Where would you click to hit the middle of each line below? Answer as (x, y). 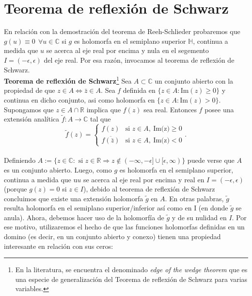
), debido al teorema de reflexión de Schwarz (149, 189)
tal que (101, 119)
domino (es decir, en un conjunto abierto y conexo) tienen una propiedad (112, 236)
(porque (16, 189)
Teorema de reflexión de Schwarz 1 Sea (68, 80)
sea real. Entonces (170, 109)
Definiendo (20, 160)
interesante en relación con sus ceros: (59, 246)
